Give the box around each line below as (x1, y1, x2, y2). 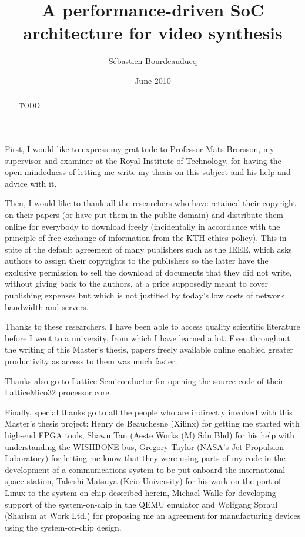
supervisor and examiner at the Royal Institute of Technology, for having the (5, 154, 281, 166)
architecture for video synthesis (23, 21, 283, 45)
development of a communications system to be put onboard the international (5, 463, 286, 475)
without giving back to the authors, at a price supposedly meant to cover (5, 277, 268, 290)
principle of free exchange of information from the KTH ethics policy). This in (5, 231, 287, 244)
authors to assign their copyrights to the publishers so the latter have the (5, 254, 269, 267)
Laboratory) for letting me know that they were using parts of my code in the (5, 452, 286, 464)
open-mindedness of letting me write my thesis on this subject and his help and (5, 166, 291, 178)
